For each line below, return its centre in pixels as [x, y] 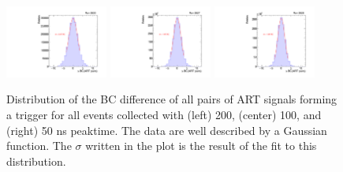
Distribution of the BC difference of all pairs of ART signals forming [172, 99]
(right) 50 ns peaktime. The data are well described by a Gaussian [167, 130]
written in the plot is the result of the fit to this [201, 146]
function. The [39, 146]
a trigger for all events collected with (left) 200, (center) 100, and [164, 115]
